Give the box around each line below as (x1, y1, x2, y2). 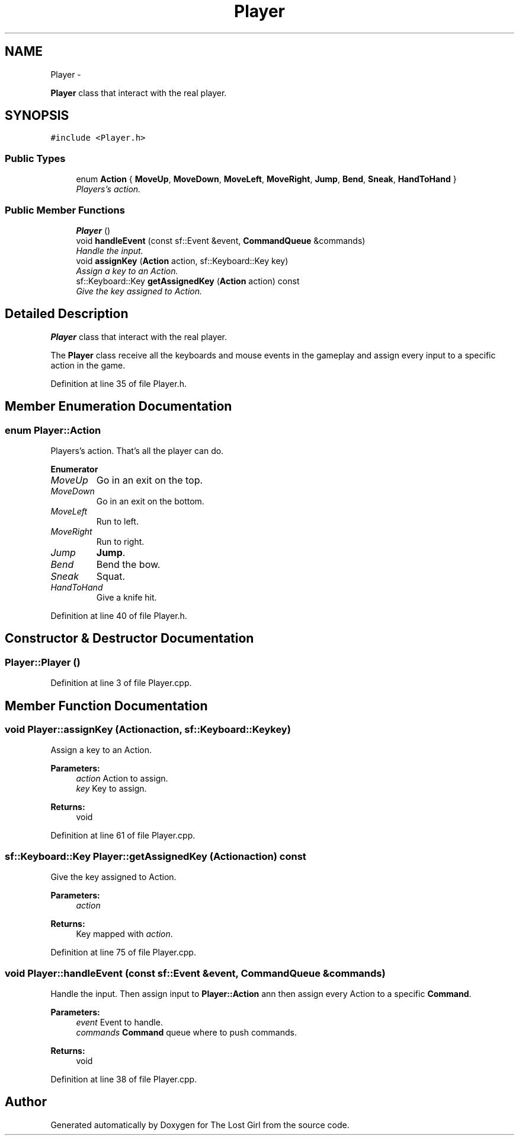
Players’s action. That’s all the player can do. (50, 446, 224, 456)
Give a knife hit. (96, 592, 157, 602)
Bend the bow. (96, 558, 161, 570)
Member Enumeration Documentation (5, 399, 232, 414)
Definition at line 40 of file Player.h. (50, 611, 187, 621)
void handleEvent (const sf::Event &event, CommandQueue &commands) (76, 235, 366, 246)
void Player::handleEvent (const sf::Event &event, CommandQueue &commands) (5, 967, 386, 979)
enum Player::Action (5, 424, 101, 436)
